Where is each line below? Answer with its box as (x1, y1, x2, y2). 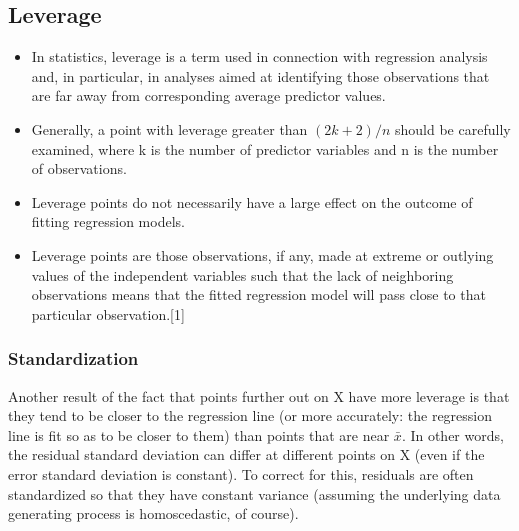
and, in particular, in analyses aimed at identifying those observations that (31, 65, 490, 86)
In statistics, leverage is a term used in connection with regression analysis (31, 46, 488, 67)
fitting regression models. (31, 211, 185, 232)
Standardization (8, 346, 139, 371)
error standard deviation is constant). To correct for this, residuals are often (8, 463, 474, 484)
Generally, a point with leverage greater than (31, 118, 308, 139)
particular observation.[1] (31, 303, 185, 324)
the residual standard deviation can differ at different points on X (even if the (8, 444, 485, 465)
